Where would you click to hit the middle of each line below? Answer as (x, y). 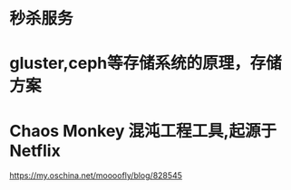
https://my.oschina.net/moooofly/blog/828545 (96, 176)
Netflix (35, 151)
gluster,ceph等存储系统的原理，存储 (146, 63)
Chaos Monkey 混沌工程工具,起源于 (143, 131)
